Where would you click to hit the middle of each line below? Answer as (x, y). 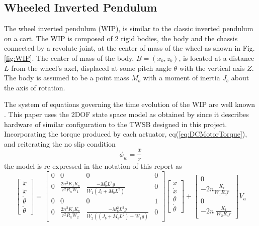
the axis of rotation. (35, 87)
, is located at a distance (217, 58)
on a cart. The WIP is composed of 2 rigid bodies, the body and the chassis (121, 38)
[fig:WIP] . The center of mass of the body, (69, 58)
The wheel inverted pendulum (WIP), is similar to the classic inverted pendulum (129, 28)
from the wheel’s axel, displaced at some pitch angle (91, 68)
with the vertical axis (212, 68)
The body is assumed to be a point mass (67, 78)
